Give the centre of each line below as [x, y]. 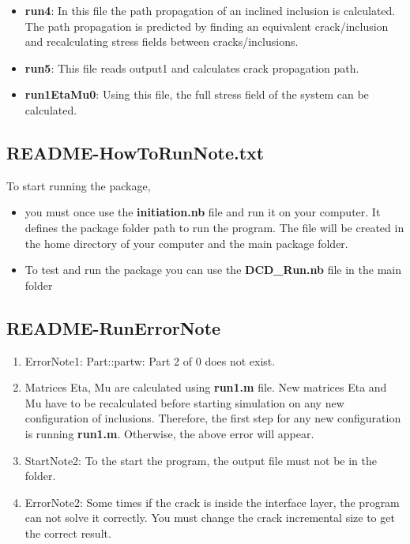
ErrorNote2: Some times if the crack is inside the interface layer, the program [212, 502]
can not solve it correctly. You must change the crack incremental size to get [210, 518]
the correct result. [68, 533]
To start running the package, [79, 185]
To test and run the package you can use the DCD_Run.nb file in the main [213, 270]
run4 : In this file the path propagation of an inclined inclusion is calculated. [210, 10]
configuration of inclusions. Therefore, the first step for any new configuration [213, 418]
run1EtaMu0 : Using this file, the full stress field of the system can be [197, 94]
